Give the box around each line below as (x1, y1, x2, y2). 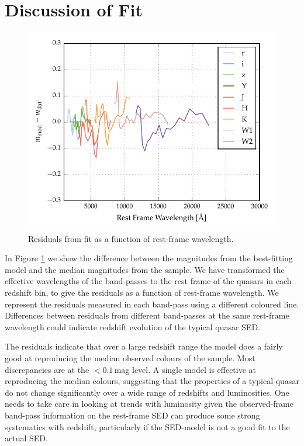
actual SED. (5, 432, 48, 444)
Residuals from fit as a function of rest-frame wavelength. (28, 232, 234, 244)
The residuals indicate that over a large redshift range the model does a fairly (5, 340, 283, 352)
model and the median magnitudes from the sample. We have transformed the (5, 263, 285, 275)
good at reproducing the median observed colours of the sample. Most (5, 352, 255, 364)
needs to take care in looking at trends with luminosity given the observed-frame (5, 397, 293, 410)
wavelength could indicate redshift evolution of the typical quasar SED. (5, 320, 260, 333)
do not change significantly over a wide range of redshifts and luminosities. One (5, 386, 289, 398)
